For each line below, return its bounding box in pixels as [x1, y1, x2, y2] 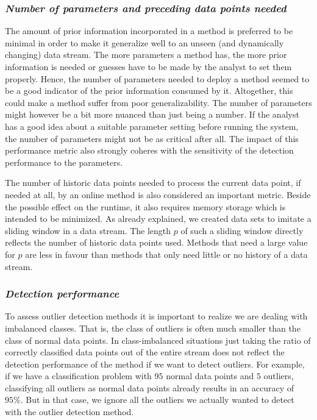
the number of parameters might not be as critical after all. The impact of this [5, 132, 299, 144]
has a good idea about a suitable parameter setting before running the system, [5, 119, 299, 132]
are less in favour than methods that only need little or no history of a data [25, 247, 308, 260]
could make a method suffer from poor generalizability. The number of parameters [5, 96, 312, 109]
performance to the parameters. [5, 155, 123, 168]
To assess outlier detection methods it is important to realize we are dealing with [5, 310, 308, 322]
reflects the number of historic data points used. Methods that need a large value [5, 236, 308, 249]
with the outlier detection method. [5, 405, 134, 418]
